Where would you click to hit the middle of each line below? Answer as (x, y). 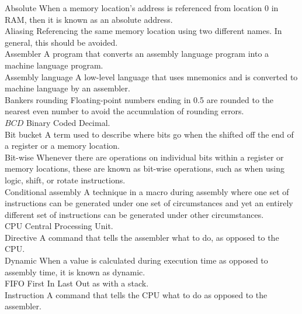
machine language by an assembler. (67, 88)
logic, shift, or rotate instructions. (65, 180)
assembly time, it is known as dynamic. (75, 272)
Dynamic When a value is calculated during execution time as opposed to (136, 260)
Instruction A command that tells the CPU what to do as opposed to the (136, 294)
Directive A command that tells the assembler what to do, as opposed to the (142, 237)
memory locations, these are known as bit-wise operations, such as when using (145, 168)
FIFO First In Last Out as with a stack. (77, 283)
